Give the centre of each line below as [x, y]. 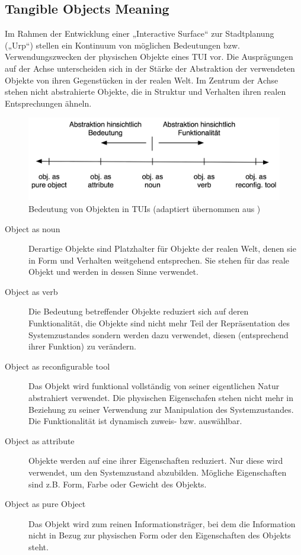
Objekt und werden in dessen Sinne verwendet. [113, 272]
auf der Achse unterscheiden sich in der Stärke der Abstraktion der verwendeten [150, 68]
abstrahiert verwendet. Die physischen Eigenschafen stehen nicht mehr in [161, 398]
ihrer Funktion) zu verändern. [83, 346]
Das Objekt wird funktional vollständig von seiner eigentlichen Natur [154, 386]
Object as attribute [40, 440]
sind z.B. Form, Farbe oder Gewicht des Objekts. [118, 484]
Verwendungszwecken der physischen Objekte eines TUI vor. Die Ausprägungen [149, 57]
